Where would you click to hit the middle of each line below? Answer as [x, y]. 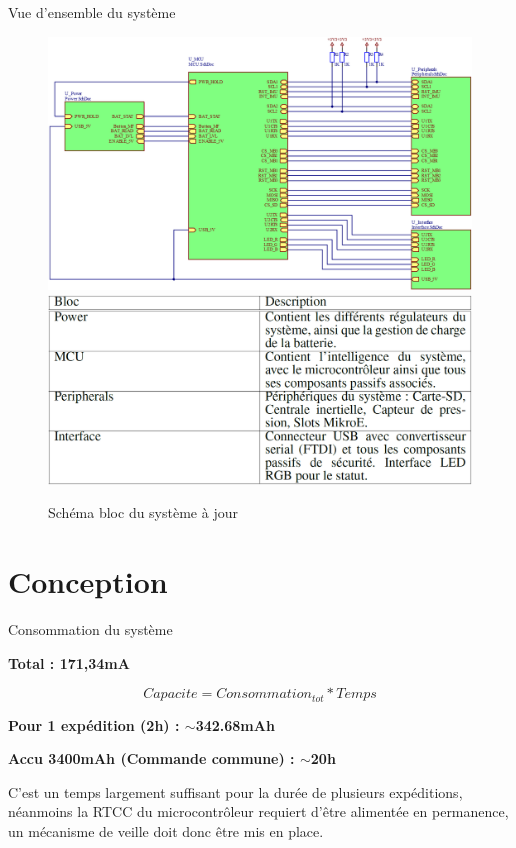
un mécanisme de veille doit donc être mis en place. [166, 830]
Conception [88, 581]
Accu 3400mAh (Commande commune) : [151, 758]
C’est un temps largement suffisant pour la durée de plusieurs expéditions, [235, 791]
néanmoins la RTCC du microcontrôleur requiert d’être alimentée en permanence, [258, 811]
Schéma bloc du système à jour [143, 512]
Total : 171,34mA [69, 662]
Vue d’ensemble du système [92, 12]
